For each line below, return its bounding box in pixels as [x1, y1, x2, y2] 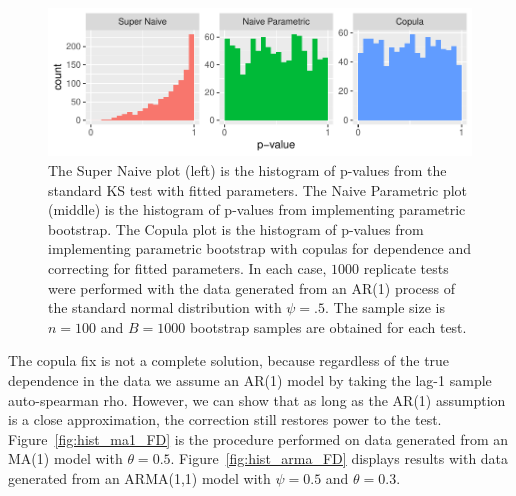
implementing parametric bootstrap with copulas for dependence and [48, 238, 472, 259]
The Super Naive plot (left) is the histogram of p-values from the [48, 159, 447, 180]
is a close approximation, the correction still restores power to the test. [8, 409, 442, 430]
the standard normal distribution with [48, 297, 282, 318]
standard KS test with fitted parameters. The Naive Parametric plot [48, 179, 468, 200]
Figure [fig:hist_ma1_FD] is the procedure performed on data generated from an [8, 428, 509, 449]
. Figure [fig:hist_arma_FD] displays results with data [170, 448, 509, 469]
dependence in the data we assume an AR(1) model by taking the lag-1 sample [8, 369, 492, 390]
